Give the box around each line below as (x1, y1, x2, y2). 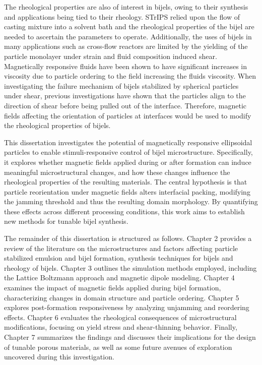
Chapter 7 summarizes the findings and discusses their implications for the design (4, 332, 256, 342)
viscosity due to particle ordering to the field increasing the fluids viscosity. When (4, 71, 256, 81)
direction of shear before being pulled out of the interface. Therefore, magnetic (4, 100, 247, 110)
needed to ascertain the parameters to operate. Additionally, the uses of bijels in (4, 31, 252, 41)
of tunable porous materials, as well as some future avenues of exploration (4, 341, 232, 352)
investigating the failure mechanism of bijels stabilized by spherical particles (4, 80, 239, 91)
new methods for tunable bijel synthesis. (4, 216, 128, 226)
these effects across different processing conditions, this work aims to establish (4, 206, 245, 216)
